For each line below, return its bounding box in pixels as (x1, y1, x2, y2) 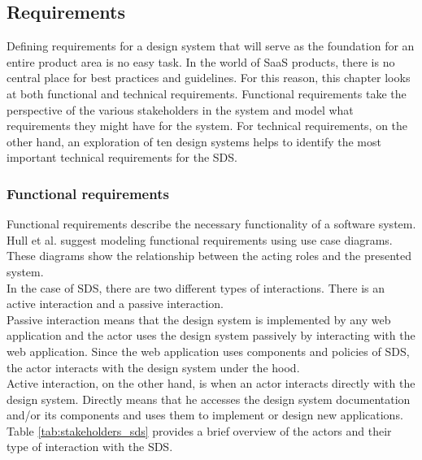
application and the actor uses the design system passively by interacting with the (7, 327, 415, 344)
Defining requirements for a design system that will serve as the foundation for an (7, 37, 415, 54)
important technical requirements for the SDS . (7, 149, 237, 166)
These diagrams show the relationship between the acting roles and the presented (7, 247, 411, 264)
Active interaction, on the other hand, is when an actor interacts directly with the (7, 375, 415, 392)
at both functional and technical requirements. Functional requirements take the (7, 85, 407, 102)
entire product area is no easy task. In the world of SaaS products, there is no (7, 53, 395, 70)
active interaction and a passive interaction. (7, 295, 224, 312)
